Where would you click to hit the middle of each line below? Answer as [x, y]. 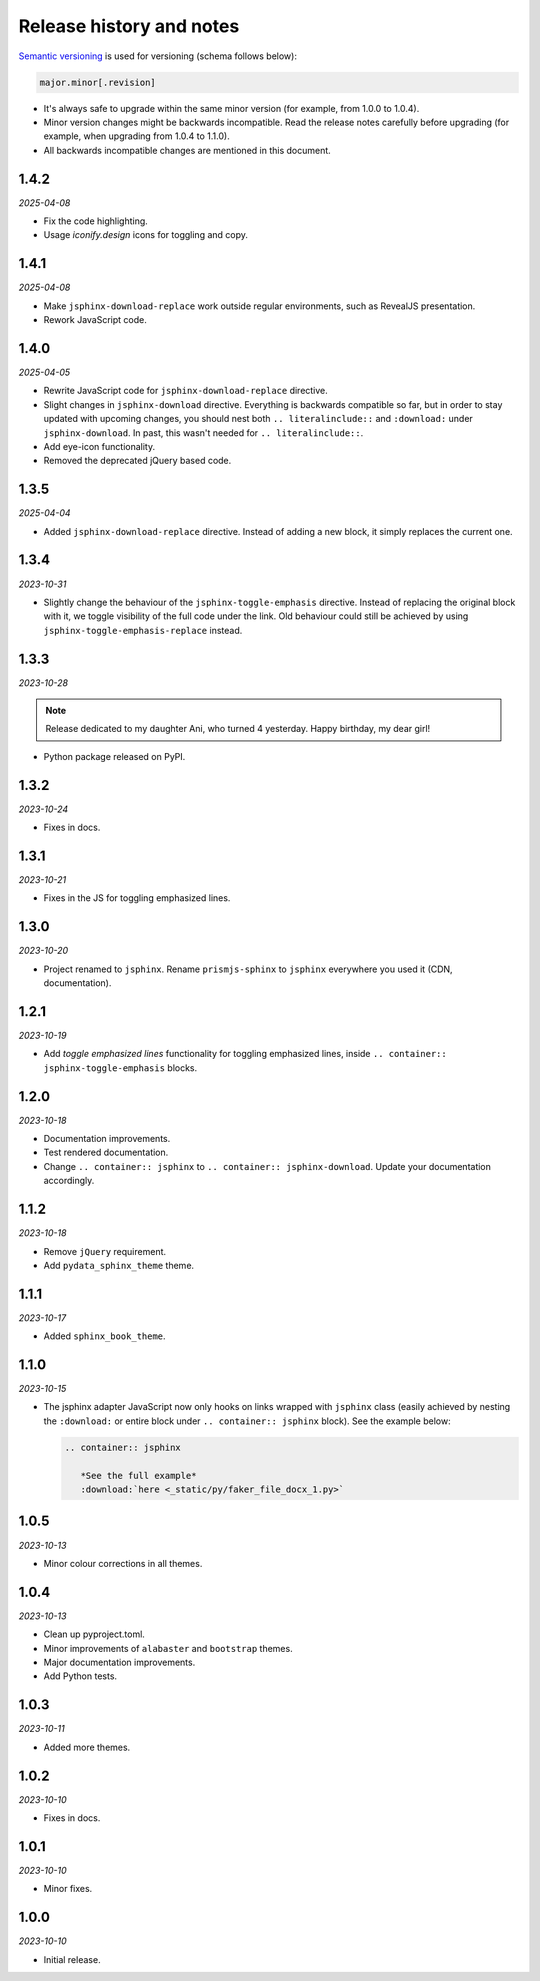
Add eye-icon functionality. [99, 446]
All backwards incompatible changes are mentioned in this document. [187, 150]
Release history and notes [129, 26]
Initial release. [72, 1959]
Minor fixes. [68, 1889]
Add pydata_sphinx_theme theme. [119, 1265]
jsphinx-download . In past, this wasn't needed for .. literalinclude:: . [203, 432]
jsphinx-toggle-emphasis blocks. [120, 1067]
